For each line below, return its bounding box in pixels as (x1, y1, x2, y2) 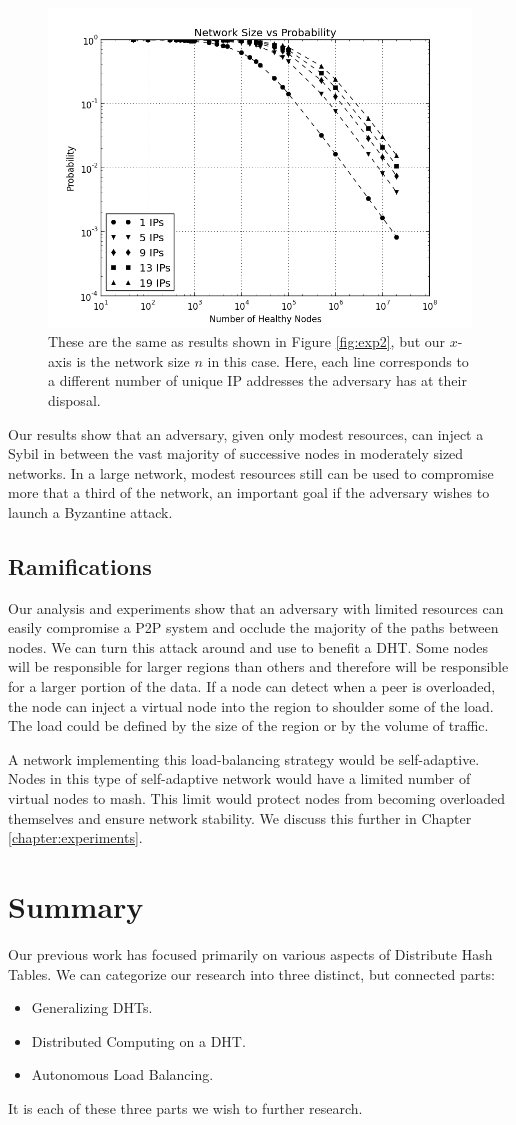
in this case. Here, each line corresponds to (207, 350, 469, 371)
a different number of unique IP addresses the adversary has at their (48, 370, 467, 391)
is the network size (76, 350, 190, 371)
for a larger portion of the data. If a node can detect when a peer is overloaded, (8, 676, 496, 697)
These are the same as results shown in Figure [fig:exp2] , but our (48, 331, 446, 352)
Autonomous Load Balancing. (31, 1064, 214, 1085)
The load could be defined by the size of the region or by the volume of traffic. (8, 715, 489, 736)
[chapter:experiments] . (8, 827, 143, 848)
